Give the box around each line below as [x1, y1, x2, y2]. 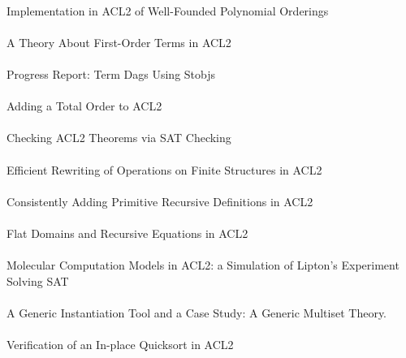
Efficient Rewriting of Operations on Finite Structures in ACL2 [6, 161, 322, 178]
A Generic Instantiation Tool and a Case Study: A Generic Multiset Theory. [6, 304, 387, 321]
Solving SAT [6, 272, 69, 289]
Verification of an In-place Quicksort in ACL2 [6, 336, 234, 353]
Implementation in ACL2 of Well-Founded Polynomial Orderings [6, 2, 329, 19]
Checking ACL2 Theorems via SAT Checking [6, 129, 231, 146]
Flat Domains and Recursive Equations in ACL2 [6, 224, 248, 241]
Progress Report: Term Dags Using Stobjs [6, 65, 216, 82]
